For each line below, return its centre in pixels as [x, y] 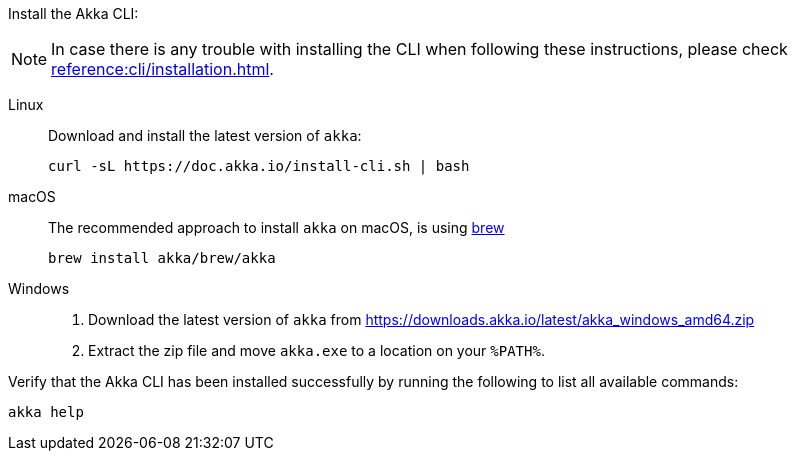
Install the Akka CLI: [73, 13]
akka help [46, 412]
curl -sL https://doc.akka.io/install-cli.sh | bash [259, 166]
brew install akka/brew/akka [162, 258]
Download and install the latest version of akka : [205, 135]
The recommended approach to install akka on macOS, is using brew [276, 227]
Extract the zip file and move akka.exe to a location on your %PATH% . [316, 350]
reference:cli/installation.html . [162, 69]
